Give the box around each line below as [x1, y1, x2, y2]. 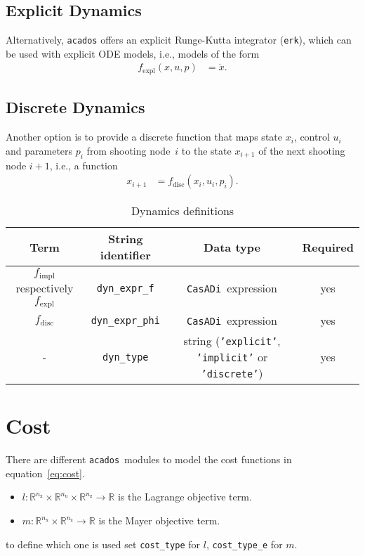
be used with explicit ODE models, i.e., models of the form [6, 46, 260, 60]
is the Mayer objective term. [98, 513, 220, 527]
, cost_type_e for [206, 536, 283, 551]
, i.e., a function [49, 157, 118, 172]
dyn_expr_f [96, 282, 154, 294]
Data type [204, 238, 260, 255]
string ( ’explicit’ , [183, 332, 281, 349]
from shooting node [86, 143, 171, 157]
